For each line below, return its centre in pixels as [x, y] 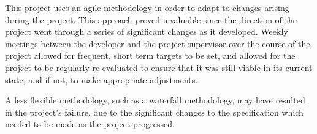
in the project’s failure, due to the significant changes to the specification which [154, 112]
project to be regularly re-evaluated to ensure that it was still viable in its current [159, 67]
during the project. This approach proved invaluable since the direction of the [151, 19]
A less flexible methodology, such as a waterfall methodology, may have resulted [155, 100]
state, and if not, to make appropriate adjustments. [101, 79]
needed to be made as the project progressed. [90, 124]
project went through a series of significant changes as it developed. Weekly [147, 32]
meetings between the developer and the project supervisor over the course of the [158, 43]
